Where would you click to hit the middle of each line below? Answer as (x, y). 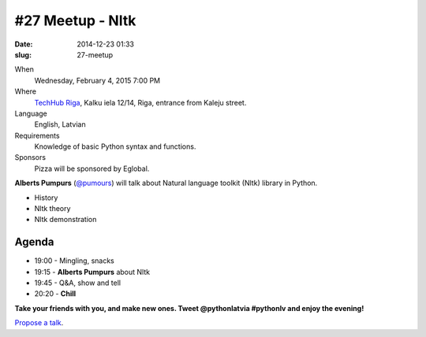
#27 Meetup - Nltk (75, 20)
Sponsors (30, 157)
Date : (24, 44)
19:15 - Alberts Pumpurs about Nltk (92, 272)
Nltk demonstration (65, 220)
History (46, 198)
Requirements (37, 135)
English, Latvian (60, 124)
